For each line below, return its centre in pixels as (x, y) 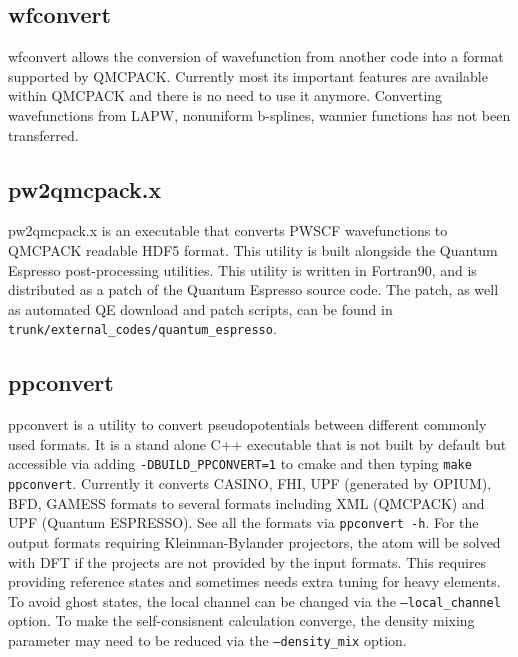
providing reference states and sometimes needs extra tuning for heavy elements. (254, 581)
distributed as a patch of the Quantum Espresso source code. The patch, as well (253, 289)
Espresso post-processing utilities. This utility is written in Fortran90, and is (242, 269)
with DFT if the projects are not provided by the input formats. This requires (247, 561)
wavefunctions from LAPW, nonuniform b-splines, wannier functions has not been (259, 114)
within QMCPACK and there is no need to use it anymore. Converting (225, 95)
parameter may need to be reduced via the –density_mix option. (207, 639)
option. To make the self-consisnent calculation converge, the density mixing (241, 620)
